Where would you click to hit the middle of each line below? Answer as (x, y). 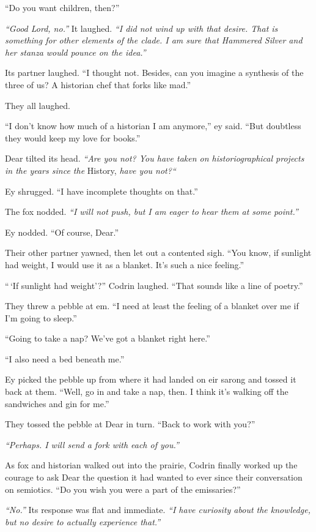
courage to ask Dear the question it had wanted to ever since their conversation (154, 477)
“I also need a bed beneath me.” (65, 358)
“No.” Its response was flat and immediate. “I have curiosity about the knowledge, (158, 510)
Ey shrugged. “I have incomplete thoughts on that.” (101, 191)
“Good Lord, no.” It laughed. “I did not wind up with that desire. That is (141, 28)
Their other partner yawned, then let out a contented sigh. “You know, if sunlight (158, 253)
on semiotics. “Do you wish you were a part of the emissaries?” (123, 489)
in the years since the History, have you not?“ (90, 170)
